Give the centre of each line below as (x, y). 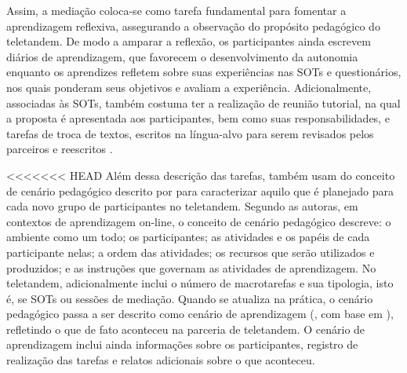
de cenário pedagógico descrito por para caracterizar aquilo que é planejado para (200, 190)
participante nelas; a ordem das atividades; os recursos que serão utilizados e (191, 252)
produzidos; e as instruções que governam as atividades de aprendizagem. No (191, 267)
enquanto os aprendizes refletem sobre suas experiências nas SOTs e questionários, (204, 72)
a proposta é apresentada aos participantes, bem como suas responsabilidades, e (198, 118)
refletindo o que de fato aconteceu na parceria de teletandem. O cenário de (186, 329)
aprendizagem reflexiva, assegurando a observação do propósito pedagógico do (193, 26)
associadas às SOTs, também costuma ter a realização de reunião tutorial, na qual (203, 102)
